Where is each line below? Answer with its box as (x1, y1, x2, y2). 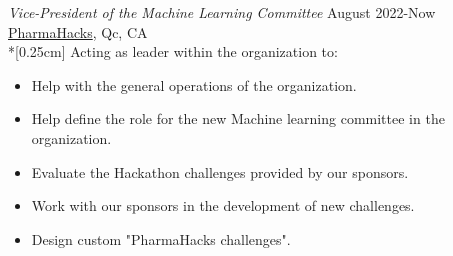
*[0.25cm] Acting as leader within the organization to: (8, 41, 338, 62)
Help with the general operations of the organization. (31, 74, 357, 95)
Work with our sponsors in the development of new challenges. (31, 195, 415, 216)
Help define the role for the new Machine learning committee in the (31, 108, 445, 129)
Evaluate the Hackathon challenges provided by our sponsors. (31, 161, 409, 182)
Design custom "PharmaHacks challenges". (31, 228, 291, 249)
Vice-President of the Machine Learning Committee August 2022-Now (8, 2, 436, 22)
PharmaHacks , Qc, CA (8, 21, 148, 42)
